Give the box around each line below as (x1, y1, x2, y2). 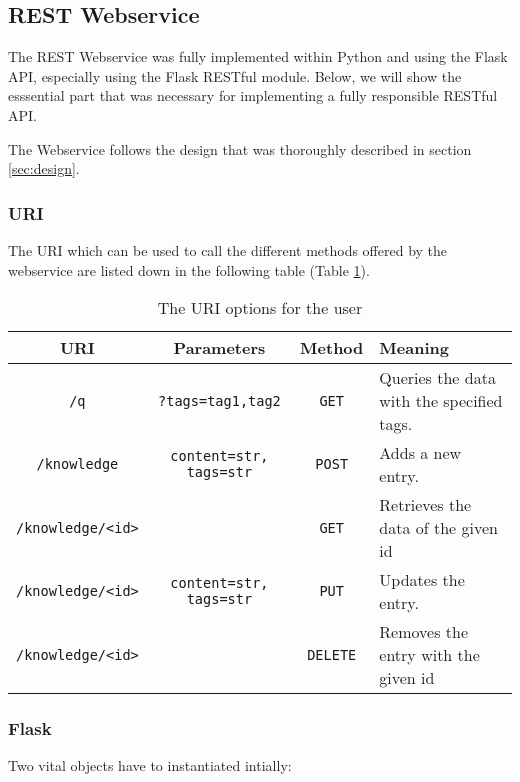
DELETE (307, 646, 357, 663)
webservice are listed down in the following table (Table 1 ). (8, 259, 370, 280)
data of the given (379, 516, 498, 540)
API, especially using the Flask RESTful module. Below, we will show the (8, 65, 462, 86)
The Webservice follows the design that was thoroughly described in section (8, 138, 472, 159)
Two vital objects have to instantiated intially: (8, 755, 292, 776)
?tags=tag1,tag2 (158, 392, 281, 409)
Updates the (379, 568, 465, 592)
